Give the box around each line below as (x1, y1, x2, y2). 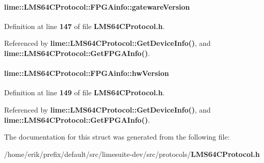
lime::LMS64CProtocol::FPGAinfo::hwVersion (4, 68, 169, 78)
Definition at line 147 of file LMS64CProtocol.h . (4, 20, 165, 31)
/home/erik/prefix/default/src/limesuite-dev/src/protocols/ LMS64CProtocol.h (4, 148, 260, 159)
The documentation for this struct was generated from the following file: (4, 131, 230, 142)
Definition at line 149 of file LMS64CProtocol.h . (4, 87, 165, 98)
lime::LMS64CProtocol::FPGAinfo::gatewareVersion (4, 1, 190, 12)
